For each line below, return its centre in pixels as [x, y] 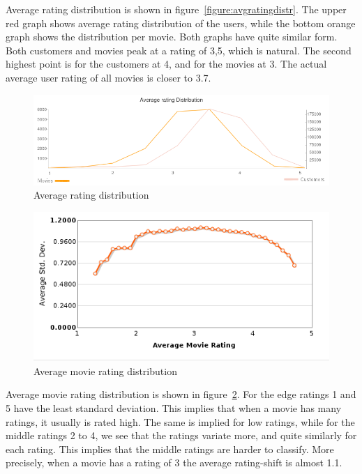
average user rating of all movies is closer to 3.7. [108, 77]
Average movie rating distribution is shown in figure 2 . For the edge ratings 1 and [181, 394]
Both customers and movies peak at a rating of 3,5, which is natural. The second [179, 50]
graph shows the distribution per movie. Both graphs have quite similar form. [172, 37]
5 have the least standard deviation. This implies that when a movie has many [174, 408]
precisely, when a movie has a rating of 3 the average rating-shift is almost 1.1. [174, 462]
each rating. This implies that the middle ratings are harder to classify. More [170, 449]
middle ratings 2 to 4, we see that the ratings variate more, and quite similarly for [181, 435]
